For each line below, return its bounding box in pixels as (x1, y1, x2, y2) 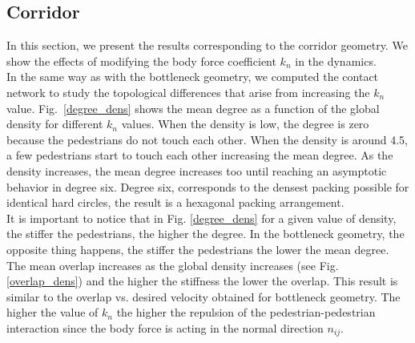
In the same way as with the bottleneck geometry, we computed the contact (6, 68, 379, 85)
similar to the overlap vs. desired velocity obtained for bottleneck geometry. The (6, 288, 401, 305)
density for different (6, 115, 103, 132)
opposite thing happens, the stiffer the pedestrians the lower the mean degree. (6, 240, 389, 257)
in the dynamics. (295, 52, 377, 69)
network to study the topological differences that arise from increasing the (6, 83, 370, 100)
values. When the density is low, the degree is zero (121, 115, 369, 132)
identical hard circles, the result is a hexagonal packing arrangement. (6, 194, 344, 211)
